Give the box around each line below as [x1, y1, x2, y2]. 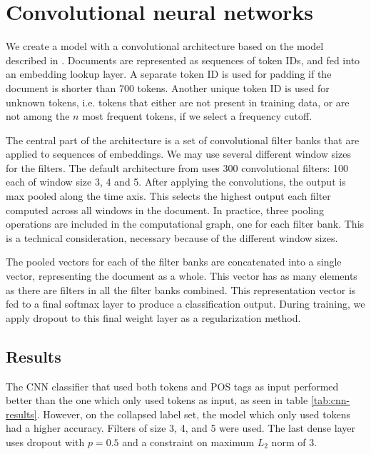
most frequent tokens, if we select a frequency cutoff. [82, 109, 312, 123]
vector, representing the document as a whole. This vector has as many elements [6, 268, 357, 283]
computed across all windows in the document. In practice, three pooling [6, 202, 325, 217]
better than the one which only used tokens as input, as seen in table [6, 393, 308, 408]
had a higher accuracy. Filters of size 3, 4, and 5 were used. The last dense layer [6, 420, 355, 435]
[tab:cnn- [310, 393, 350, 408]
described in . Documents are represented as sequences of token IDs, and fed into [6, 52, 360, 67]
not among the [6, 109, 70, 123]
